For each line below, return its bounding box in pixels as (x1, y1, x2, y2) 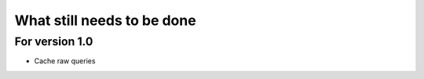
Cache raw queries (34, 56, 96, 66)
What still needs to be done (14, 12, 196, 29)
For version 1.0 (14, 34, 93, 48)
